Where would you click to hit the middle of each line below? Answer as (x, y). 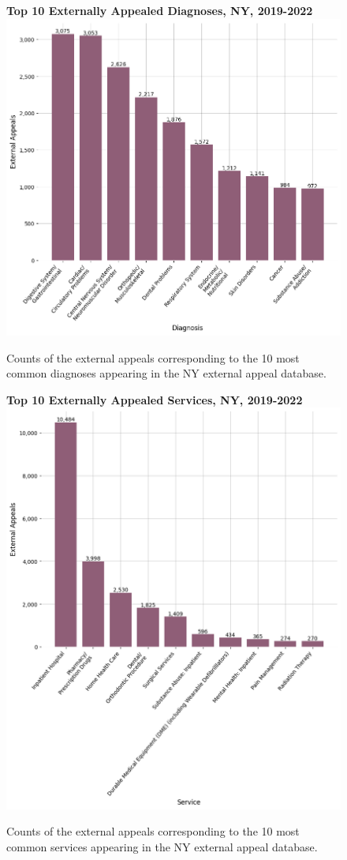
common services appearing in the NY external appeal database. (162, 847)
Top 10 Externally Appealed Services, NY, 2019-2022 (155, 399)
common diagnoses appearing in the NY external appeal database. (166, 373)
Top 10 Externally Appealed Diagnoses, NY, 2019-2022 (160, 10)
